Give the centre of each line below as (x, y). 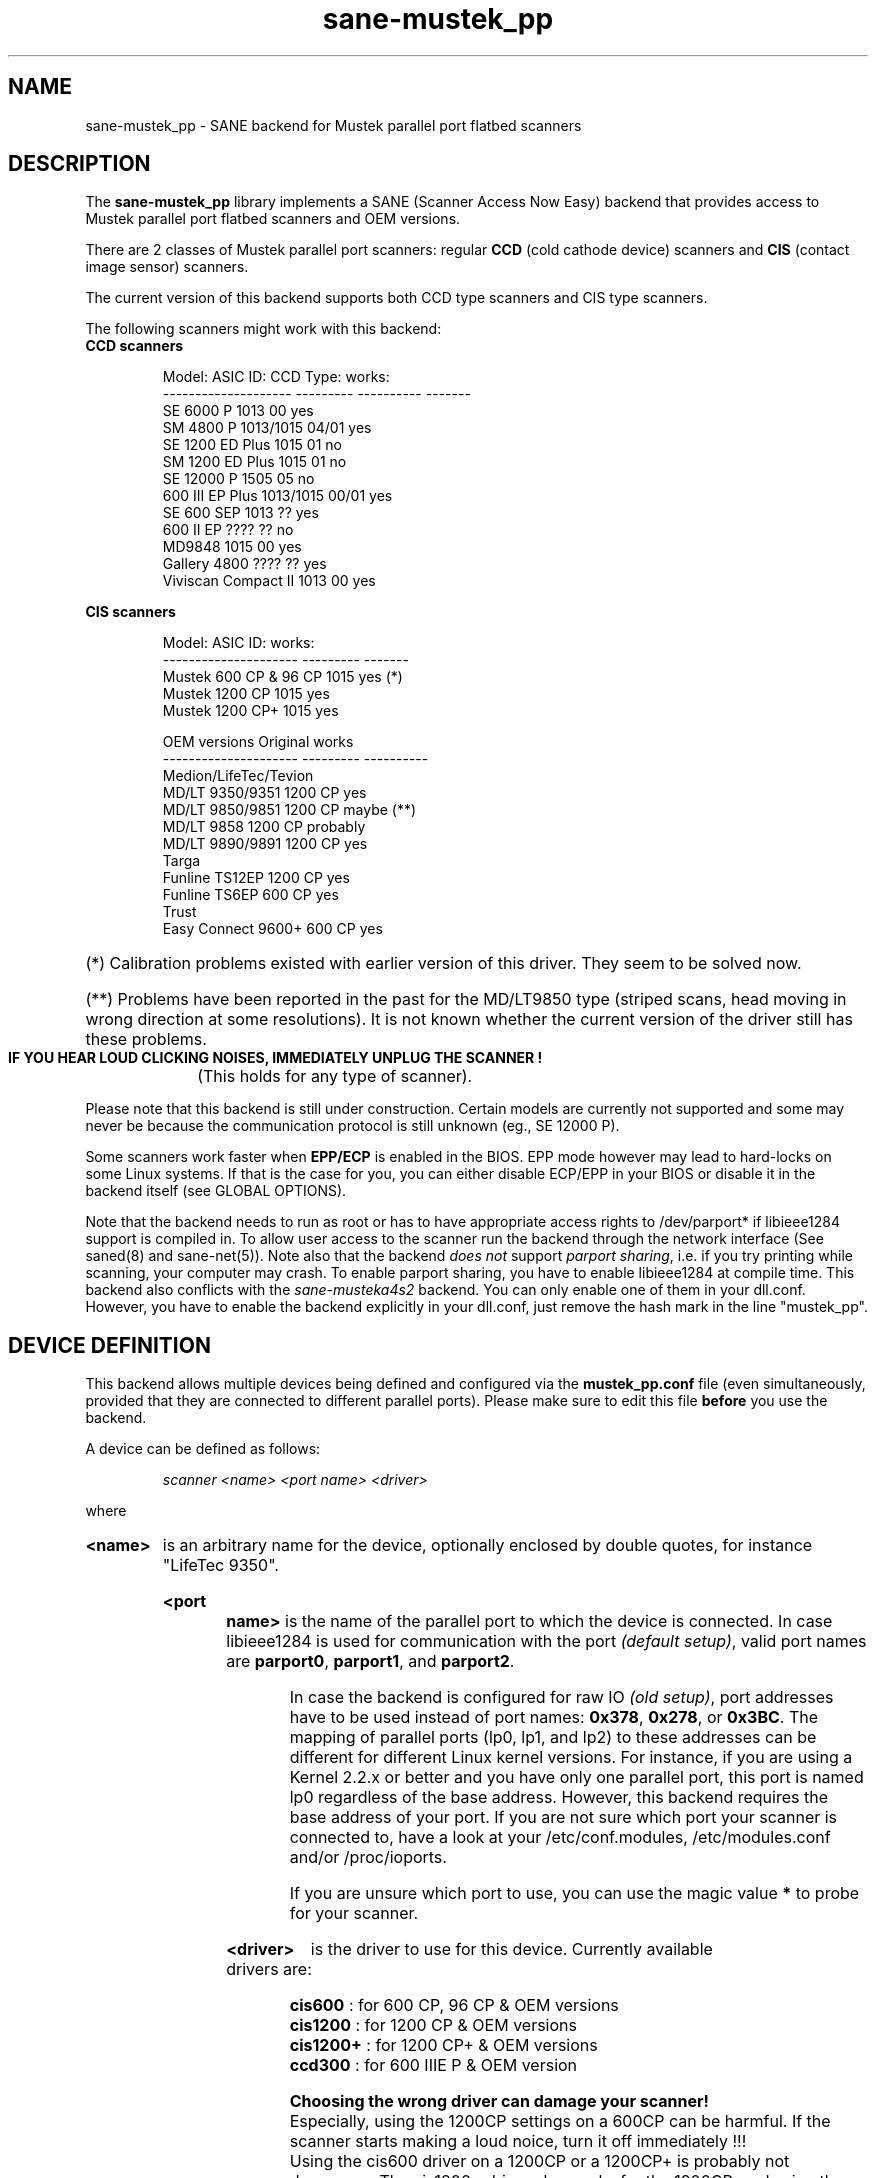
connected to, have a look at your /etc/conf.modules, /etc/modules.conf (560, 1837)
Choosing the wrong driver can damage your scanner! (499, 2101)
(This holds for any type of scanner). (335, 1076)
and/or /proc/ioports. (368, 1857)
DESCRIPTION (79, 164)
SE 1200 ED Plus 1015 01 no (252, 445)
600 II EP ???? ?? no (228, 530)
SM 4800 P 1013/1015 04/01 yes (267, 428)
